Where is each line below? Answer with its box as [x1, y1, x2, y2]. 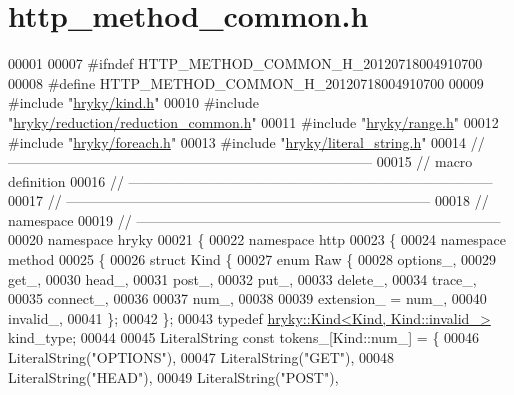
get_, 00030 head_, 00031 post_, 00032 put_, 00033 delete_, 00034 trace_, [8, 268, 477, 289]
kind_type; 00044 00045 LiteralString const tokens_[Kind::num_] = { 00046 [8, 327, 480, 348]
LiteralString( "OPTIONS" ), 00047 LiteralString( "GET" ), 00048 [8, 347, 395, 368]
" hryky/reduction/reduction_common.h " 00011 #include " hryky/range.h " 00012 [8, 111, 499, 132]
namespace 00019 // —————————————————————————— [8, 209, 501, 230]
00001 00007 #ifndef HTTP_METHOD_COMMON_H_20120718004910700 [8, 53, 483, 74]
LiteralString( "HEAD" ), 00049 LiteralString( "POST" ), [8, 366, 339, 387]
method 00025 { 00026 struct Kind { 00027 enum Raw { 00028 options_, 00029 [8, 249, 497, 270]
